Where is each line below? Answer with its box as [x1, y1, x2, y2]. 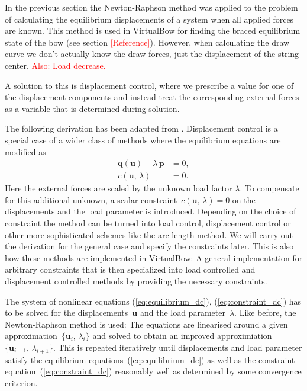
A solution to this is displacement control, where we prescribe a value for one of [5, 79, 294, 91]
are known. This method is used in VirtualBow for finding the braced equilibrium [5, 24, 300, 37]
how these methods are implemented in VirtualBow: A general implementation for [5, 251, 303, 264]
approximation [5, 329, 57, 342]
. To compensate [240, 182, 299, 194]
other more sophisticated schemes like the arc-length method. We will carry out [5, 228, 293, 241]
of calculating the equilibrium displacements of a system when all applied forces [5, 12, 294, 25]
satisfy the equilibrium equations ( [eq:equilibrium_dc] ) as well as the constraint [5, 353, 295, 366]
